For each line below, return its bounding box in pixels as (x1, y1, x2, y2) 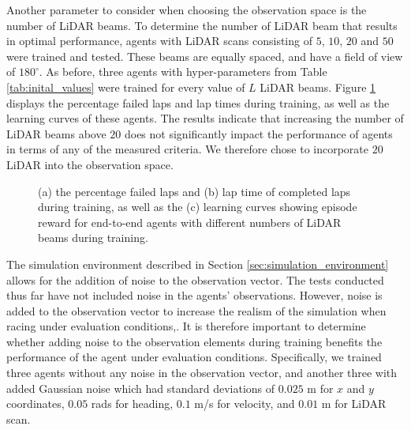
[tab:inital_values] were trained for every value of (6, 78, 245, 95)
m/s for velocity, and (194, 395, 295, 412)
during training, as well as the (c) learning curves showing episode (38, 198, 357, 215)
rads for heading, (91, 395, 174, 412)
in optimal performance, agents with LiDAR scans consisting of (6, 32, 312, 49)
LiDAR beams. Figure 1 (260, 78, 376, 95)
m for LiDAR (321, 395, 387, 412)
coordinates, (6, 395, 65, 412)
